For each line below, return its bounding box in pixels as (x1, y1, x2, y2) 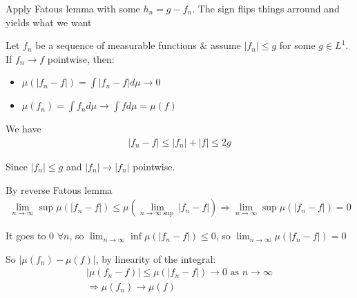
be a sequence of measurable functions (35, 38, 197, 52)
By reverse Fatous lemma (6, 182, 113, 197)
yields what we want (6, 14, 92, 29)
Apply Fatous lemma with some (6, 1, 140, 15)
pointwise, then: (47, 51, 115, 66)
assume (211, 38, 241, 52)
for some (279, 38, 316, 52)
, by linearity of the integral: (95, 251, 216, 266)
